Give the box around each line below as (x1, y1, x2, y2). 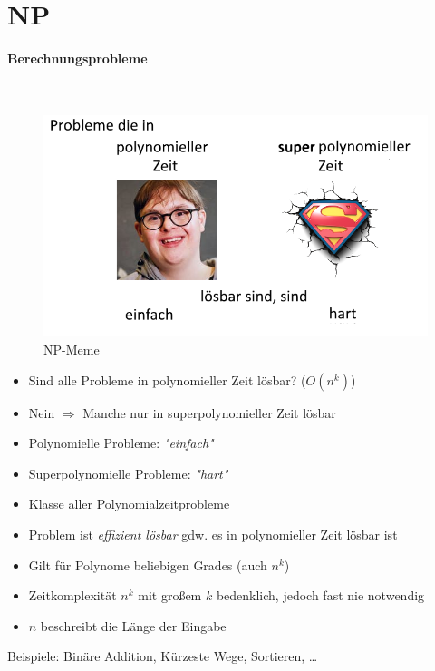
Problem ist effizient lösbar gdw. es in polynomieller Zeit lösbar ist (28, 524, 398, 543)
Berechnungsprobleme (7, 48, 148, 67)
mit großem (138, 586, 202, 605)
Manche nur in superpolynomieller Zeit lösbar (82, 403, 336, 422)
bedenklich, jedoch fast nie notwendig (216, 586, 425, 605)
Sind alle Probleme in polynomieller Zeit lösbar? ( (28, 370, 306, 389)
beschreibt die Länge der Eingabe (40, 616, 227, 635)
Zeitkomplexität (28, 586, 117, 605)
